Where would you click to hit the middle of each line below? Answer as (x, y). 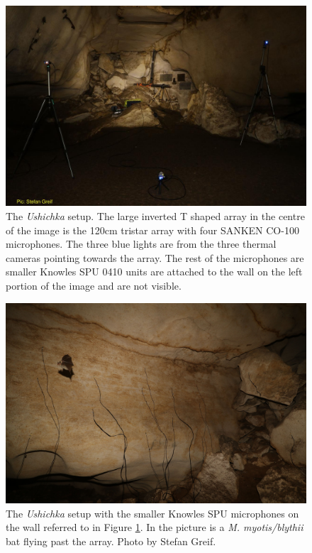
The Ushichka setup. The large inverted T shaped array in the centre (155, 215)
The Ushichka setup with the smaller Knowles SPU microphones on (152, 513)
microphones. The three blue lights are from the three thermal (141, 244)
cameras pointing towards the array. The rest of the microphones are (155, 257)
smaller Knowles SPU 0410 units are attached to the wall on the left (154, 272)
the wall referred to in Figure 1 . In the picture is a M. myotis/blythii (155, 527)
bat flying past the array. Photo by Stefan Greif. (111, 541)
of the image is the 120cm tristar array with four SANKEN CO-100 (152, 230)
